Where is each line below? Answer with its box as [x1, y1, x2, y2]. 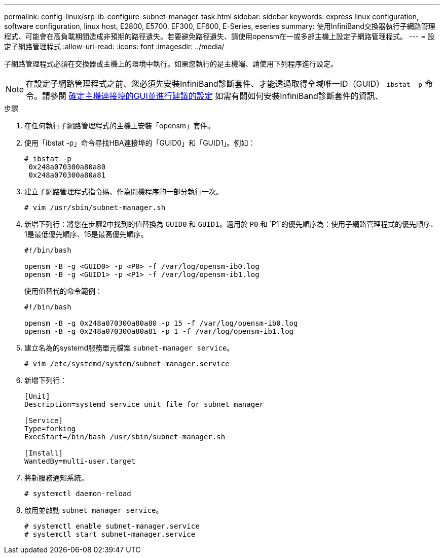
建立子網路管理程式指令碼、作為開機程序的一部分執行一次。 [24, 187, 223, 196]
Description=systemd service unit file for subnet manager [24, 400, 264, 408]
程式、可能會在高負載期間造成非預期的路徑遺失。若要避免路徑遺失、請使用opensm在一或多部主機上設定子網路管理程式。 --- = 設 [4, 32, 435, 41]
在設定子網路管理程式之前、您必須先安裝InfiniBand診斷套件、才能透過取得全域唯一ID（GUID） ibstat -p [26, 79, 423, 89]
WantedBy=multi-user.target [24, 457, 136, 465]
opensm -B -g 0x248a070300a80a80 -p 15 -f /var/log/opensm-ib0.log [24, 319, 298, 327]
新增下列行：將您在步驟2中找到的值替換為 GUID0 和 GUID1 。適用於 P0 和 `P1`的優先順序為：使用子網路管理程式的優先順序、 [24, 220, 438, 228]
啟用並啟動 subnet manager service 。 [24, 506, 163, 514]
